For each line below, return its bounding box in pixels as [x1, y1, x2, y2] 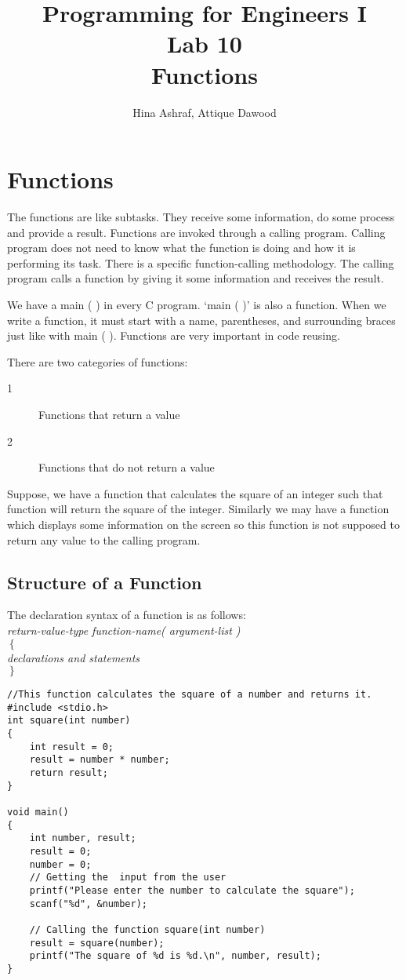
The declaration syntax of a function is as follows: [7, 607, 246, 623]
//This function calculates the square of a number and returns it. [7, 689, 372, 701]
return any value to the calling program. [7, 531, 201, 548]
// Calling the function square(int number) [29, 924, 266, 935]
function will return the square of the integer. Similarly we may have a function [7, 501, 390, 517]
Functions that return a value [38, 406, 180, 422]
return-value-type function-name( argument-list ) [7, 621, 241, 638]
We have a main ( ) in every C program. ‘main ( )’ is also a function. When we [7, 297, 386, 312]
